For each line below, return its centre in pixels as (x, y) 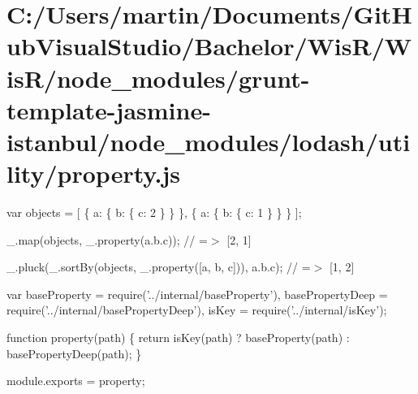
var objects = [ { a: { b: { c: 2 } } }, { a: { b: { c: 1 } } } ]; (154, 212)
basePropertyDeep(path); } (74, 353)
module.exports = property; (76, 381)
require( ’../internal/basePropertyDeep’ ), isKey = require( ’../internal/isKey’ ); (197, 310)
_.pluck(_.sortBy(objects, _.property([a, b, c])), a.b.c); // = (159, 267)
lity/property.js (94, 173)
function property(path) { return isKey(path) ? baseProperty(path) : (178, 338)
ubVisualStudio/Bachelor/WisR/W (209, 46)
